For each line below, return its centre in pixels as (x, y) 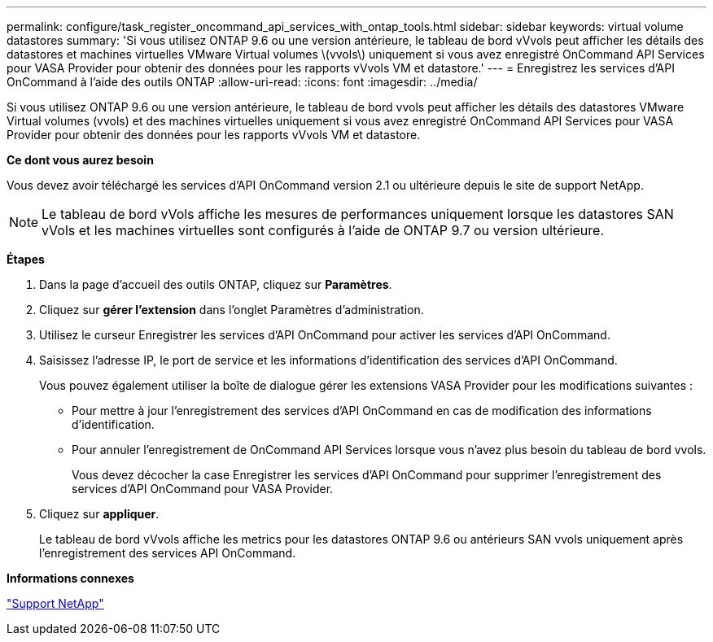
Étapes (26, 259)
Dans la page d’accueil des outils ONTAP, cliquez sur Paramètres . (216, 284)
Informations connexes (70, 578)
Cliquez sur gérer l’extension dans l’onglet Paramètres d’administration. (232, 310)
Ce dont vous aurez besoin (80, 160)
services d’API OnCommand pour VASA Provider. (203, 489)
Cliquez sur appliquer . (99, 514)
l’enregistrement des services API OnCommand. (168, 553)
